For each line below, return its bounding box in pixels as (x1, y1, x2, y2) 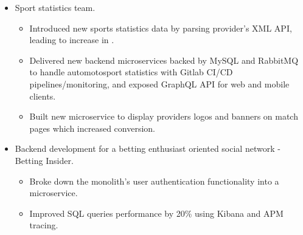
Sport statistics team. (15, 1, 96, 13)
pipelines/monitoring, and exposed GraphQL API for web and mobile (29, 77, 290, 90)
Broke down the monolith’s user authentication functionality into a (29, 174, 279, 187)
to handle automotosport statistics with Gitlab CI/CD (29, 66, 233, 78)
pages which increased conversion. (29, 121, 155, 134)
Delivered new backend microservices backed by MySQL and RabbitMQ (29, 53, 299, 66)
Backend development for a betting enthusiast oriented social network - (15, 142, 280, 155)
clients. (29, 89, 56, 102)
